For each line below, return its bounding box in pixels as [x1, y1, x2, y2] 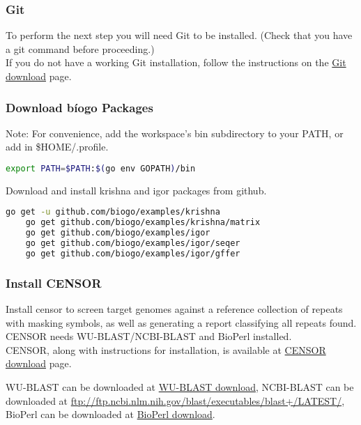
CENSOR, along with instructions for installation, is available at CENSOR [6, 342, 326, 357]
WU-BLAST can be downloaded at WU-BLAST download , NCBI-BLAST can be [6, 380, 354, 394]
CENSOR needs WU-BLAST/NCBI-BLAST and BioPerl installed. [6, 329, 292, 343]
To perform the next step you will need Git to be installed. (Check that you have [6, 28, 353, 42]
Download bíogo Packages [6, 98, 153, 116]
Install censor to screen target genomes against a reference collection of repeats [6, 302, 343, 316]
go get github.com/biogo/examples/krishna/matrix [25, 217, 261, 228]
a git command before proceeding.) [6, 41, 155, 56]
